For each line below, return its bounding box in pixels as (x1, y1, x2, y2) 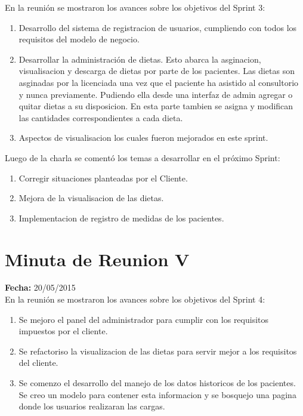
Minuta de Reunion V (5, 246, 190, 271)
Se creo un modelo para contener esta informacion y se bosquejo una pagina (18, 388, 296, 400)
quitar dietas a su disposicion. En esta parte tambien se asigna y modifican (18, 100, 293, 112)
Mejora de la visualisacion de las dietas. (18, 192, 164, 204)
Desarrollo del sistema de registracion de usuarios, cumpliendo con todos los (18, 21, 297, 33)
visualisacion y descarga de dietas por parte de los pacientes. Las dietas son (18, 64, 295, 77)
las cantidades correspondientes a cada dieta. (18, 111, 183, 124)
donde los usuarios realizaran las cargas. (18, 400, 165, 412)
